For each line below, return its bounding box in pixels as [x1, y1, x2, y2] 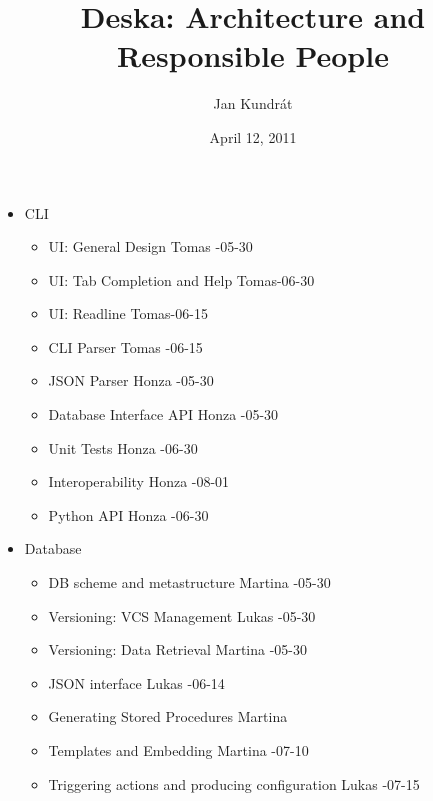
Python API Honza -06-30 [48, 504, 209, 525]
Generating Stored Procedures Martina [48, 706, 288, 727]
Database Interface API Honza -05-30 [48, 404, 279, 425]
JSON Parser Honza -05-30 [48, 370, 214, 391]
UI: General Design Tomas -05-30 [48, 236, 253, 257]
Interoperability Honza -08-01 [48, 471, 230, 492]
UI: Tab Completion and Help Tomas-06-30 [48, 269, 315, 290]
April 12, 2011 [209, 126, 297, 147]
